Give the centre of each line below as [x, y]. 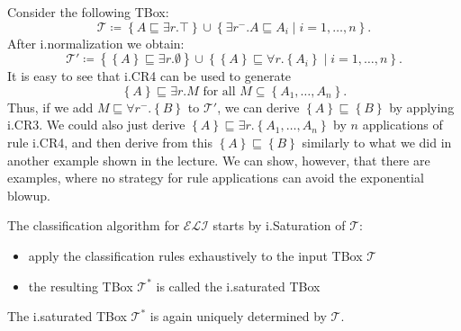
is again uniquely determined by [238, 316]
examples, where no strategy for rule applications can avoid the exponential [216, 178]
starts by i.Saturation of [279, 225]
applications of [402, 125]
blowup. [29, 195]
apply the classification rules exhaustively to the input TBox [195, 255]
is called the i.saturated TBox [238, 286]
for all [219, 91]
